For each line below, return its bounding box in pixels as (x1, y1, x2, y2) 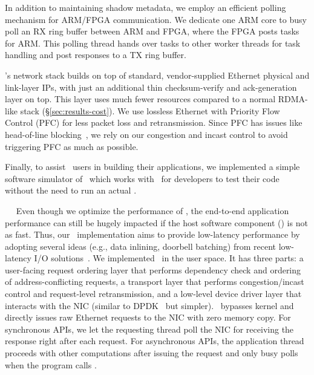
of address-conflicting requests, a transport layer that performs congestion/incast (5, 275, 304, 288)
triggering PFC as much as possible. (5, 140, 139, 152)
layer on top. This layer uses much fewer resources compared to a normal (5, 93, 276, 105)
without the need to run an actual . (5, 184, 137, 197)
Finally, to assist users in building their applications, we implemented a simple (5, 160, 300, 173)
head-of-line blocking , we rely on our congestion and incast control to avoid (5, 128, 288, 140)
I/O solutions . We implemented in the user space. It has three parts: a (34, 252, 304, 264)
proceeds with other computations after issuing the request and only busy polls (5, 347, 298, 359)
